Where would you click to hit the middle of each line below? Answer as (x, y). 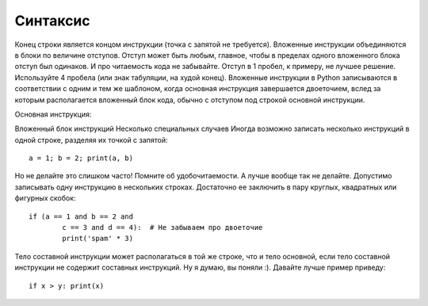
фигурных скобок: (45, 198)
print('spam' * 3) (98, 239)
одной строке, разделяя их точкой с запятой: (91, 140)
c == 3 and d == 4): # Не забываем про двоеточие (162, 228)
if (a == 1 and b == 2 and (81, 216)
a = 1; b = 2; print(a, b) (81, 158)
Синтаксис (52, 21)
